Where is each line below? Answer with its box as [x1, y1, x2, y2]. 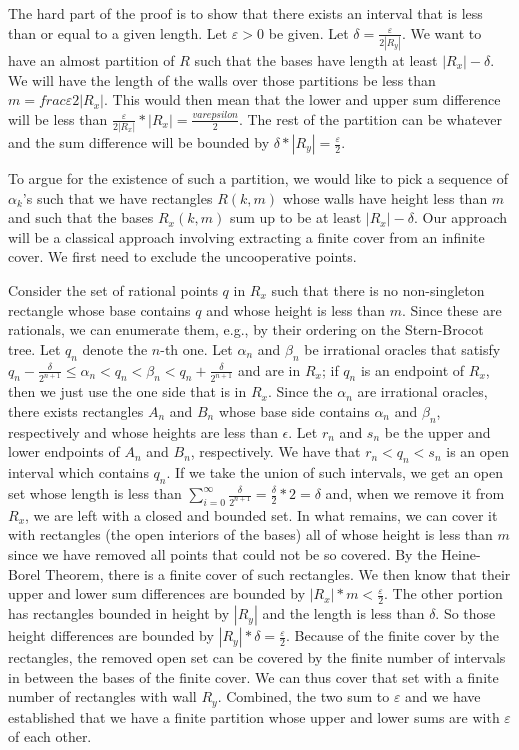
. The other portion [384, 583, 503, 604]
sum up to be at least [229, 207, 362, 228]
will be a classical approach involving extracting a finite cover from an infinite [8, 226, 485, 247]
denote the [82, 338, 148, 359]
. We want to [401, 22, 482, 43]
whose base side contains [218, 401, 370, 422]
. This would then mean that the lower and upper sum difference [103, 89, 501, 110]
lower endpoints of [8, 441, 120, 462]
